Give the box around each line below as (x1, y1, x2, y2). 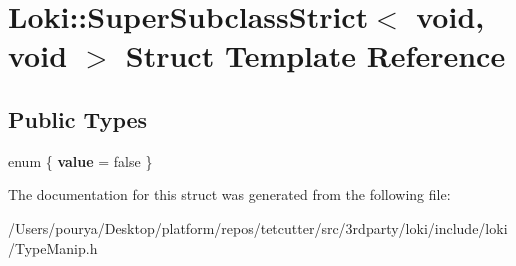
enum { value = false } (8, 150, 153, 171)
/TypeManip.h (8, 237, 98, 258)
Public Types (8, 103, 148, 134)
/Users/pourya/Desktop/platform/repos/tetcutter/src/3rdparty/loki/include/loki (8, 217, 508, 238)
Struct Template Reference (125, 35, 506, 76)
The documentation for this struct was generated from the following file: (8, 184, 451, 205)
